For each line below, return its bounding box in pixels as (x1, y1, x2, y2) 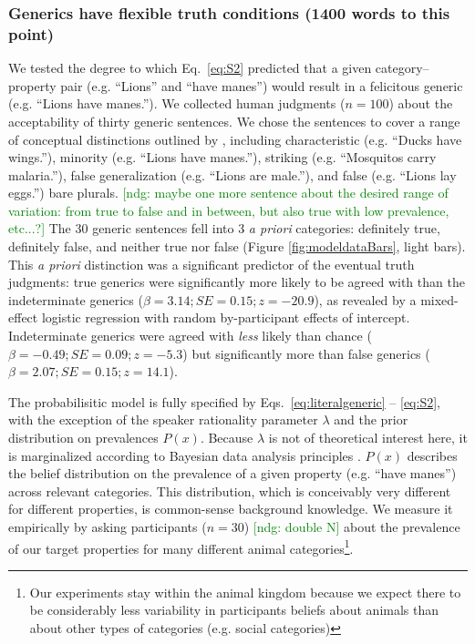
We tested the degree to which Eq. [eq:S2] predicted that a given (8, 58, 372, 77)
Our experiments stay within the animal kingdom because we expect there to (29, 582, 461, 601)
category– (375, 58, 429, 77)
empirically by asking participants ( (8, 516, 207, 536)
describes (407, 445, 458, 465)
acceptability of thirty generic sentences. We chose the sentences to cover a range (8, 111, 460, 130)
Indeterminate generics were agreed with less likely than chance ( (8, 326, 372, 345)
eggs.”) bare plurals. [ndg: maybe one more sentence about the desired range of (8, 183, 449, 202)
